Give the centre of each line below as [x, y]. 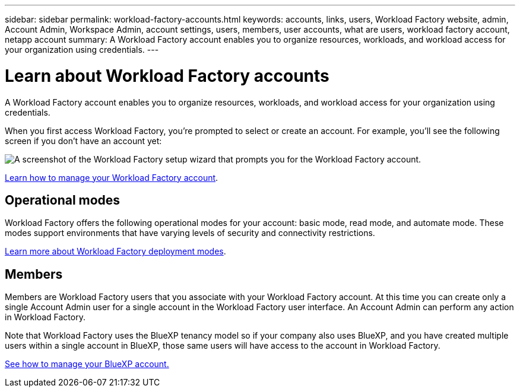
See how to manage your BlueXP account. [87, 364]
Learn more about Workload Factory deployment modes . [115, 251]
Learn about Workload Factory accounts [167, 76]
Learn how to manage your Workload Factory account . [112, 177]
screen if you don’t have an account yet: [83, 141]
